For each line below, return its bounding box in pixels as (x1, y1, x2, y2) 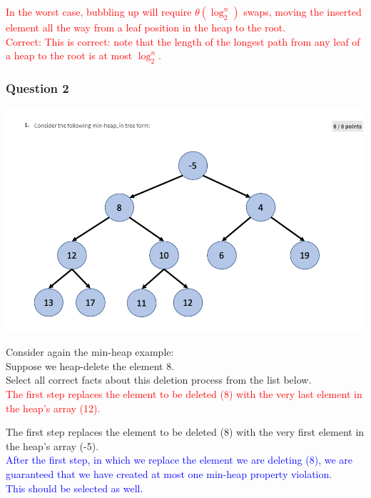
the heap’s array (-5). (6, 438, 99, 453)
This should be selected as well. (6, 480, 143, 495)
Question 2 (6, 79, 69, 96)
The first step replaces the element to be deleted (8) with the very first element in (6, 424, 365, 439)
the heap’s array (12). (6, 400, 101, 415)
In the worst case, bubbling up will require (6, 4, 192, 19)
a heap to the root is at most (6, 48, 133, 63)
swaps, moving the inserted (243, 4, 362, 19)
